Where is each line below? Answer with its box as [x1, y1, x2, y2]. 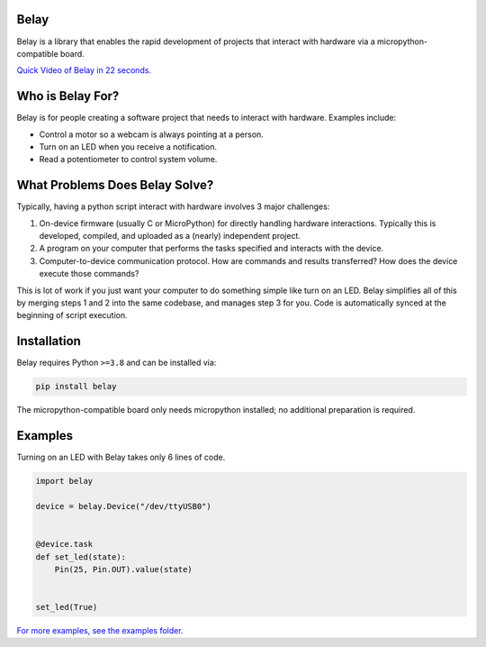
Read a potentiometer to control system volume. [39, 154, 218, 165]
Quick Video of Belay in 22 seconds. [16, 65, 152, 76]
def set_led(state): [35, 551, 126, 562]
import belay [35, 476, 94, 487]
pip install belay [35, 381, 117, 392]
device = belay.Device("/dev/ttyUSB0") [35, 501, 211, 511]
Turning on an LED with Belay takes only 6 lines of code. [16, 451, 226, 463]
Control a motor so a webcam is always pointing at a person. [39, 129, 265, 140]
